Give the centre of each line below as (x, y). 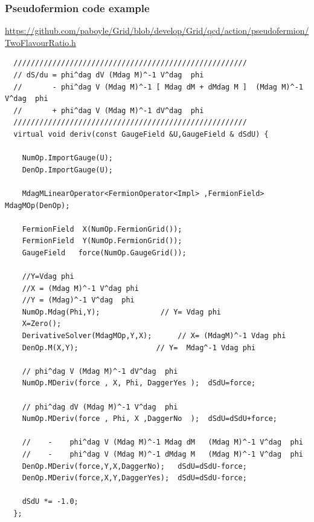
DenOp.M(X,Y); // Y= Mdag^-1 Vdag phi (139, 347)
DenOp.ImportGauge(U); (67, 170)
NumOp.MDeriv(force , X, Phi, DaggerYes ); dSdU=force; (139, 383)
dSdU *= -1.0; (50, 502)
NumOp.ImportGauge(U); (67, 158)
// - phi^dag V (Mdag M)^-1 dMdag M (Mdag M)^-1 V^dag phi (162, 454)
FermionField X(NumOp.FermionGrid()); (102, 229)
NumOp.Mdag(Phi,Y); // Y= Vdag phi (121, 312)
